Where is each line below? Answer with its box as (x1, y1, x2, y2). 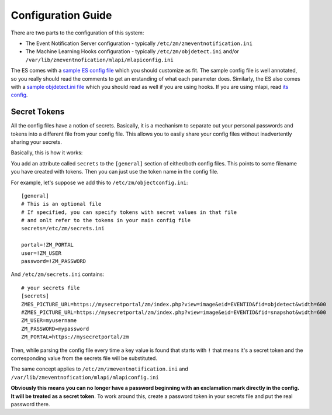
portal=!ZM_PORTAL (21, 241, 74, 248)
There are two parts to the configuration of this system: (11, 29, 144, 36)
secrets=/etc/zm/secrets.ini (21, 225, 105, 232)
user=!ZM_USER (21, 250, 61, 257)
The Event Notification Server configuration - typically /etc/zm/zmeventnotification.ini (25, 40, 253, 47)
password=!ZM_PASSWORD (21, 258, 87, 265)
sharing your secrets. (11, 138, 63, 146)
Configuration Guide (11, 9, 112, 22)
